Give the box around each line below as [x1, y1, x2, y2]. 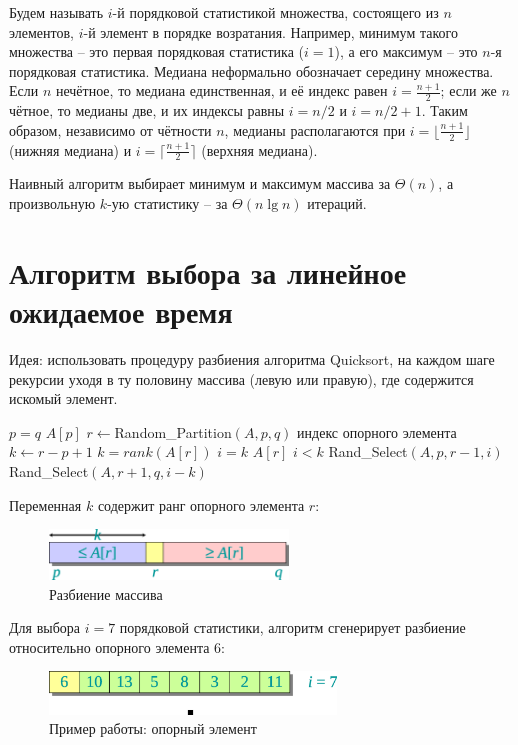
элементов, [9, 21, 74, 42]
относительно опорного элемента [9, 636, 210, 657]
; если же [440, 80, 497, 101]
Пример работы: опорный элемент [49, 718, 257, 739]
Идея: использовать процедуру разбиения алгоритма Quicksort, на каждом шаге [9, 348, 495, 369]
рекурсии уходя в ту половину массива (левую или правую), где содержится [9, 368, 474, 389]
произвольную [9, 193, 96, 214]
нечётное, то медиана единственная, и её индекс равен [55, 80, 388, 101]
